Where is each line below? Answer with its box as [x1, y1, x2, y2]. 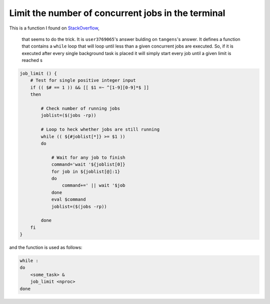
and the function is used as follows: [9, 244, 82, 250]
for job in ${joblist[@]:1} [51, 168, 120, 174]
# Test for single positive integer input [30, 77, 136, 83]
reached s [21, 57, 42, 63]
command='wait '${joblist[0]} [51, 161, 125, 167]
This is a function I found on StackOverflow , [9, 25, 99, 31]
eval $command [51, 196, 86, 202]
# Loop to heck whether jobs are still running [40, 126, 160, 132]
